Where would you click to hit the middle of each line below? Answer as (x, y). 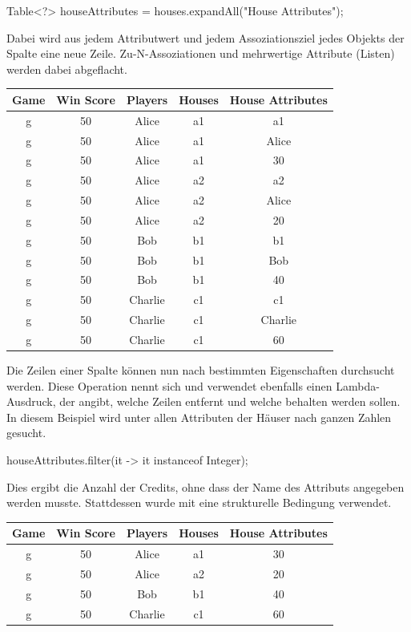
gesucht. (26, 433)
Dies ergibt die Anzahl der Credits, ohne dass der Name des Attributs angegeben (205, 486)
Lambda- (358, 385)
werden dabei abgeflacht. (67, 69)
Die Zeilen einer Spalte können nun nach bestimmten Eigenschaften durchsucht (201, 370)
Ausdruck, (31, 401)
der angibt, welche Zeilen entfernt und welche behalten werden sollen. (230, 401)
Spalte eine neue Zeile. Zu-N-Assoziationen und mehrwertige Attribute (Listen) (201, 53)
